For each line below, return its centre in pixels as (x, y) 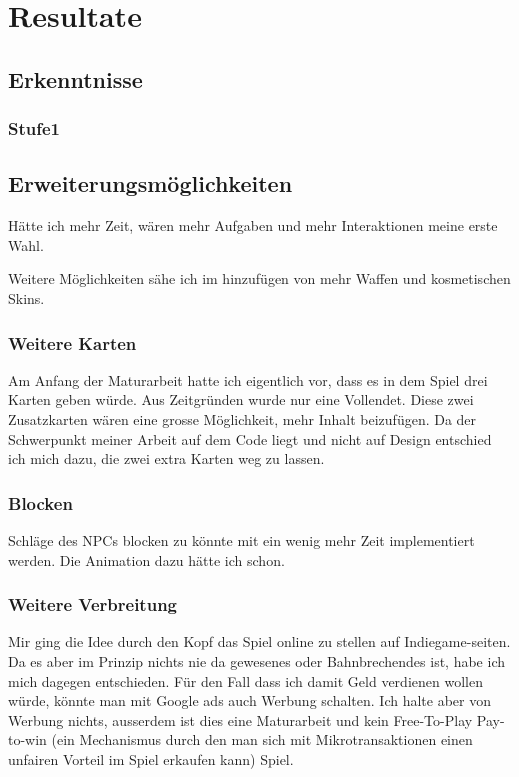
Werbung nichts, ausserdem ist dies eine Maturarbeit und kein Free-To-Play (240, 719)
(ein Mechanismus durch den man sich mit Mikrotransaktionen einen (262, 739)
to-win (27, 739)
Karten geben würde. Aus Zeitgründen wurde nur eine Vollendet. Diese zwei (241, 399)
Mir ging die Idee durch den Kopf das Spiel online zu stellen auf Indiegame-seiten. (259, 641)
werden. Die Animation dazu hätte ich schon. (146, 559)
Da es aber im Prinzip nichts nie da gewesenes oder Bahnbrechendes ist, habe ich (256, 660)
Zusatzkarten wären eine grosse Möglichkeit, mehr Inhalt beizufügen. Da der (242, 418)
